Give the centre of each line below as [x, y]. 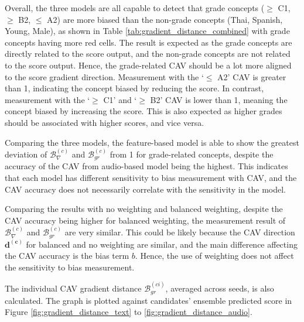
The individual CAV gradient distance [73, 288]
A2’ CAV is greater [252, 76]
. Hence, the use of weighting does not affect [214, 256]
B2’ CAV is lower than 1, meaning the [219, 99]
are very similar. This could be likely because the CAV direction [180, 232]
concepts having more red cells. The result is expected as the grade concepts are [148, 42]
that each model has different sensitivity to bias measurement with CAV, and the [151, 177]
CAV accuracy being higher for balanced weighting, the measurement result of [145, 220]
